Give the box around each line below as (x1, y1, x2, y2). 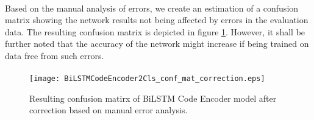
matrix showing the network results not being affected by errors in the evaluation (5, 13, 309, 26)
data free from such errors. (5, 49, 104, 62)
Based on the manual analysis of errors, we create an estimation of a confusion (5, 1, 299, 14)
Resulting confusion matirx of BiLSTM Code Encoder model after (29, 91, 277, 104)
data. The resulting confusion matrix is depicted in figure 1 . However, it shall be (5, 25, 305, 38)
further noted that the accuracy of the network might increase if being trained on (5, 37, 309, 50)
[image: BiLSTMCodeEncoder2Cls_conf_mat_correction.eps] (29, 74, 265, 83)
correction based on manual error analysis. (29, 104, 188, 116)
